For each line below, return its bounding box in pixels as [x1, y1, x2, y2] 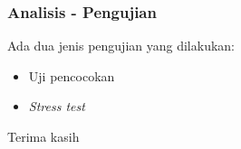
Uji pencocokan [28, 66, 115, 85]
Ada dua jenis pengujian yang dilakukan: [7, 36, 235, 55]
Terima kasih [7, 127, 80, 145]
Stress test [28, 97, 85, 116]
